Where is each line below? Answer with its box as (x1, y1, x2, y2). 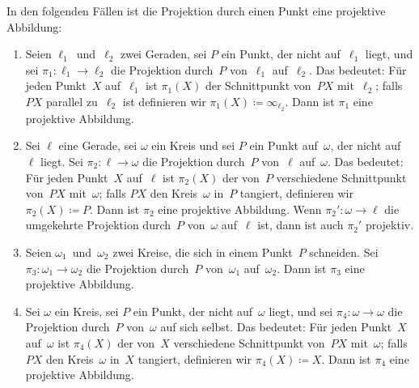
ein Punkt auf (249, 137, 318, 154)
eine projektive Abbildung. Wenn (158, 200, 322, 217)
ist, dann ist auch (257, 216, 344, 233)
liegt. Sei (40, 153, 83, 170)
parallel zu (46, 92, 98, 109)
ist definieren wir (122, 92, 206, 109)
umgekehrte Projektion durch (25, 216, 171, 233)
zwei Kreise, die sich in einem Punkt (112, 243, 293, 260)
